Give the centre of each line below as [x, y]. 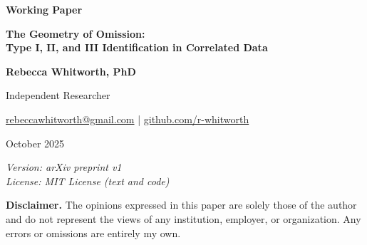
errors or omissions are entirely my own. [93, 233]
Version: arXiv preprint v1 [64, 167]
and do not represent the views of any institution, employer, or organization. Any [183, 218]
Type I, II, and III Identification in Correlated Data [137, 47]
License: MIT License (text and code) [88, 181]
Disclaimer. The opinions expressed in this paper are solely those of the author [181, 205]
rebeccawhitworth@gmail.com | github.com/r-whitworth [128, 119]
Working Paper [44, 9]
